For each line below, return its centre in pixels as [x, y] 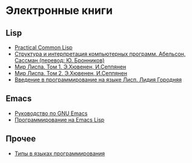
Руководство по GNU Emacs [51, 113]
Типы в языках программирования [60, 153]
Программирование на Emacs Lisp [59, 119]
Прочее [21, 139]
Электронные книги [59, 11]
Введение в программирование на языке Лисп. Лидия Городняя [98, 80]
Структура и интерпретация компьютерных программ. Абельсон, [100, 54]
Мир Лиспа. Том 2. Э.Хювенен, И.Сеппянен [71, 73]
